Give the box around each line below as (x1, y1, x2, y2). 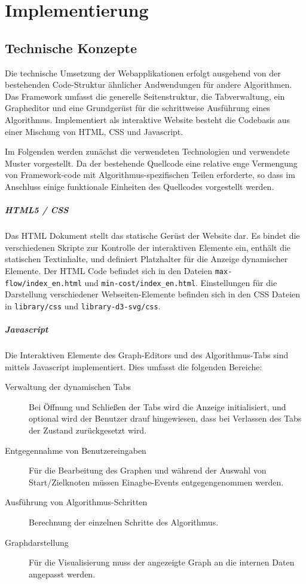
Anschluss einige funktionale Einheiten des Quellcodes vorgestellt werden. (5, 180, 274, 192)
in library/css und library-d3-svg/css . (5, 299, 161, 312)
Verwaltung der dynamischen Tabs (5, 380, 131, 393)
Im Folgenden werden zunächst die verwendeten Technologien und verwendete (5, 145, 290, 158)
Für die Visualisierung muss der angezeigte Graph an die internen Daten (29, 556, 295, 568)
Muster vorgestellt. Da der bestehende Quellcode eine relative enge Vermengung (5, 156, 298, 169)
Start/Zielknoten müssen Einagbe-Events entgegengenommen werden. (29, 475, 284, 488)
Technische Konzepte (5, 38, 137, 57)
